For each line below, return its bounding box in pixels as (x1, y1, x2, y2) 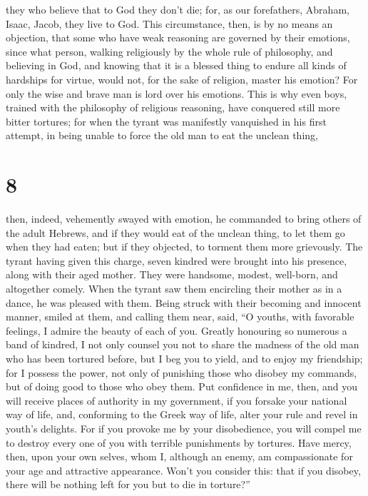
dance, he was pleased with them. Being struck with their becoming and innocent (6, 295, 362, 310)
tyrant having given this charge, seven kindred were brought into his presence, (6, 253, 347, 268)
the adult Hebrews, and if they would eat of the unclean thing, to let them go (6, 225, 345, 240)
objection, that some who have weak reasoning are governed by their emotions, (6, 30, 350, 45)
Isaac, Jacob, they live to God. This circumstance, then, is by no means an (6, 16, 333, 31)
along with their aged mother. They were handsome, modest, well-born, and (6, 267, 338, 282)
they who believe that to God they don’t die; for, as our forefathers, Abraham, (6, 2, 349, 16)
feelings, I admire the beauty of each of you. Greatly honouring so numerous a (6, 323, 347, 338)
